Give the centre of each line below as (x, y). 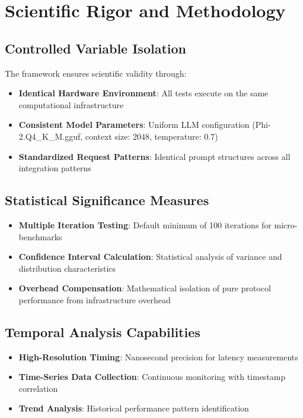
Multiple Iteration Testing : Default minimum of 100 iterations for (145, 224)
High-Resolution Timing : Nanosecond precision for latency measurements (158, 356)
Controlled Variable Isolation (95, 48)
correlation (38, 388)
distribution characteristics (67, 268)
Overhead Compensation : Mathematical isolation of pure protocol (145, 288)
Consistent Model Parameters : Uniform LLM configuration (134, 125)
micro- (286, 224)
